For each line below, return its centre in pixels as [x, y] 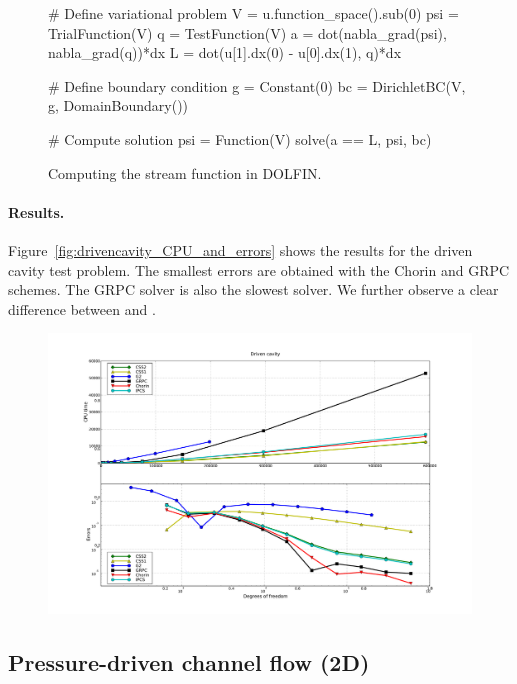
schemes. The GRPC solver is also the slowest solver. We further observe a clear [253, 289]
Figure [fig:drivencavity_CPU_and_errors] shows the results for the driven [240, 249]
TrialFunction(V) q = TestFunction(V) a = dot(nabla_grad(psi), [247, 32]
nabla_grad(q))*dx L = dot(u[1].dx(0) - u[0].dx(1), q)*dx [225, 52]
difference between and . [82, 308]
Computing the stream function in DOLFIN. [185, 172]
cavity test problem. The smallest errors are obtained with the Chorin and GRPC [259, 269]
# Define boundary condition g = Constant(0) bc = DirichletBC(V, [257, 85]
